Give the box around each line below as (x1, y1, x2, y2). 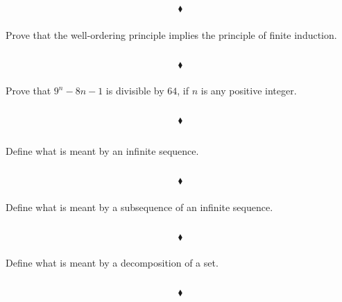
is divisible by (105, 83, 164, 98)
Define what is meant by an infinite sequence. (6, 144, 199, 158)
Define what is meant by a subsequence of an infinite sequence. (6, 199, 273, 214)
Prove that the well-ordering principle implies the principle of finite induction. (6, 27, 337, 42)
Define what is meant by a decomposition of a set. (6, 255, 219, 270)
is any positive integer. (200, 83, 297, 98)
